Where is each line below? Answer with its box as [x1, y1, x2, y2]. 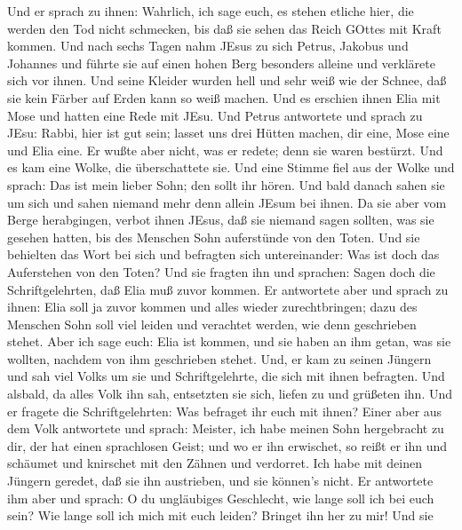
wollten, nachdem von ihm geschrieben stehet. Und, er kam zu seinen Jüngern [7, 349, 432, 368]
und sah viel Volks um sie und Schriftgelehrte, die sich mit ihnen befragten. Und [7, 367, 445, 385]
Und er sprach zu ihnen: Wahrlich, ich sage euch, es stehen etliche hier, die [7, 2, 414, 20]
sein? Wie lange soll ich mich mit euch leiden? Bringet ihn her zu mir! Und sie [7, 506, 434, 525]
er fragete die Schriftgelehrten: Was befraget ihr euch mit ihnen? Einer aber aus [7, 401, 442, 420]
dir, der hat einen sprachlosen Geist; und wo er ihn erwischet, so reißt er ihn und [7, 436, 448, 455]
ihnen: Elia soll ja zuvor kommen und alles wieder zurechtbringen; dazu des [7, 297, 418, 316]
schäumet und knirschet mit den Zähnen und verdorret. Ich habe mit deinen [7, 454, 422, 472]
